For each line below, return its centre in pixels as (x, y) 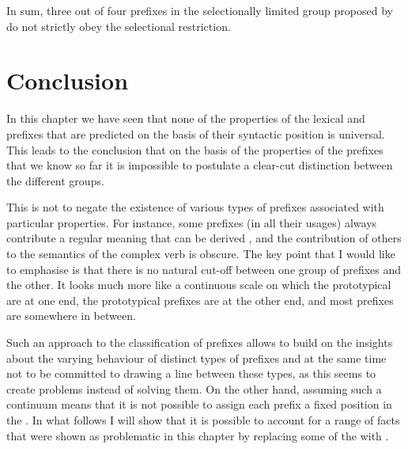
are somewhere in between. (71, 316)
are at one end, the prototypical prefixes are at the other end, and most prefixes (200, 300)
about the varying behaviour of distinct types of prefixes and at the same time (196, 358)
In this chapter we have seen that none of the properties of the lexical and (186, 118)
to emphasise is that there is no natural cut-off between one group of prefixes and (204, 269)
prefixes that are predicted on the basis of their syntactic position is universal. (196, 133)
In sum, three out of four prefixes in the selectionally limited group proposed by (200, 10)
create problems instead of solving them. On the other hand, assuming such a (194, 388)
